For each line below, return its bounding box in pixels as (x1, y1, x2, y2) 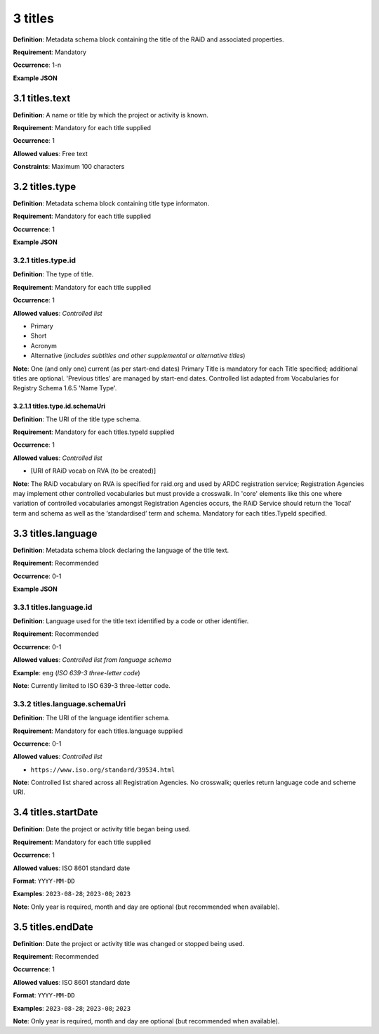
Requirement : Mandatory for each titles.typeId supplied (13, 428, 175, 436)
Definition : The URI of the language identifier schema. (13, 714, 170, 722)
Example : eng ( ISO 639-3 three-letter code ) (13, 668, 140, 677)
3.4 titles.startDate (13, 806, 98, 819)
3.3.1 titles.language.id (13, 602, 93, 612)
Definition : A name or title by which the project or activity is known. (13, 110, 208, 119)
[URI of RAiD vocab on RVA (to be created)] (30, 466, 157, 475)
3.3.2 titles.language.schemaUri (13, 698, 126, 708)
